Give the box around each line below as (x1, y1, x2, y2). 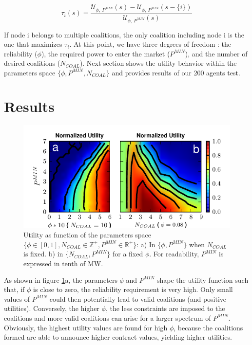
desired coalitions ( (4, 58, 60, 68)
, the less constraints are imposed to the (105, 303, 225, 313)
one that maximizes (4, 39, 62, 49)
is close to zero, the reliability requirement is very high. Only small (33, 284, 233, 294)
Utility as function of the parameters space (23, 230, 152, 240)
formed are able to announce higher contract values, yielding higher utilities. (4, 332, 232, 342)
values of (4, 293, 30, 304)
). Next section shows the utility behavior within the (79, 58, 237, 68)
